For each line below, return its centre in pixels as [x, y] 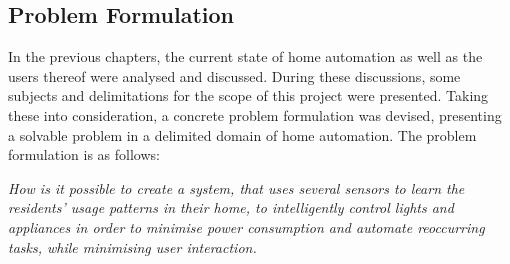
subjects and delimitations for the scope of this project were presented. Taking [248, 95]
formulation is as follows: [84, 154]
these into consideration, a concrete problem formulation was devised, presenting [255, 114]
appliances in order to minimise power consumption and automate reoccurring [246, 226]
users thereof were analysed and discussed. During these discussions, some [234, 75]
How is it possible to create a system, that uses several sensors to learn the [236, 187]
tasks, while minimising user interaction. [132, 246]
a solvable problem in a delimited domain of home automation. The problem [242, 134]
